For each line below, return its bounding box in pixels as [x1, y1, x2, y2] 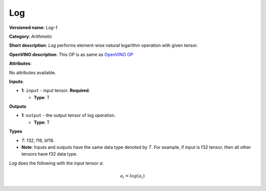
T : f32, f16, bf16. [21, 137, 55, 143]
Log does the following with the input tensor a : [9, 160, 104, 166]
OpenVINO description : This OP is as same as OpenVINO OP [9, 52, 133, 57]
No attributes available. [9, 69, 56, 76]
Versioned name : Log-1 [9, 25, 58, 30]
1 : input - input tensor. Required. [21, 87, 91, 93]
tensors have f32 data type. [21, 151, 78, 157]
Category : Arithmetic [9, 33, 53, 39]
